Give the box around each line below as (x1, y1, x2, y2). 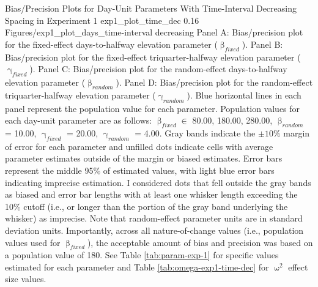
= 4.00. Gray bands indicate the (135, 126, 256, 139)
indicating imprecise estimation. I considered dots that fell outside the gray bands (5, 176, 311, 188)
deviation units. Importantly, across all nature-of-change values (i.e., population (5, 223, 304, 236)
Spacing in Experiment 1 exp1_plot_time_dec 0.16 (5, 13, 199, 26)
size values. (5, 272, 46, 285)
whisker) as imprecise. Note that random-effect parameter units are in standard (5, 212, 303, 225)
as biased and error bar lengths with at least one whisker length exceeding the (5, 188, 298, 201)
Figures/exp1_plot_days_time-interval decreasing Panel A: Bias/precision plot (5, 26, 303, 39)
